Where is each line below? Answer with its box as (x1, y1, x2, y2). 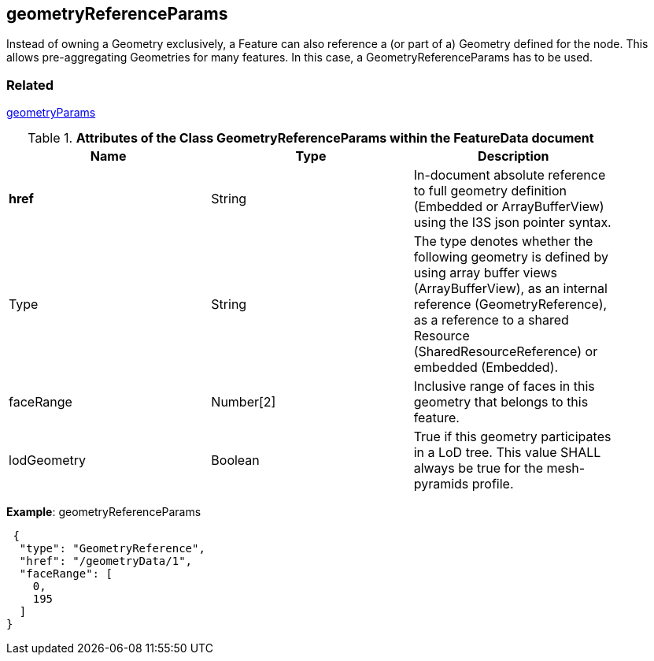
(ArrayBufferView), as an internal (413, 280, 608, 297)
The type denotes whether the (413, 233, 593, 250)
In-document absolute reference (413, 167, 606, 184)
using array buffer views (413, 265, 558, 281)
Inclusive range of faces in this (413, 378, 595, 395)
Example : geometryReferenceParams (6, 505, 201, 519)
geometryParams (6, 106, 96, 120)
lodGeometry (9, 452, 86, 469)
